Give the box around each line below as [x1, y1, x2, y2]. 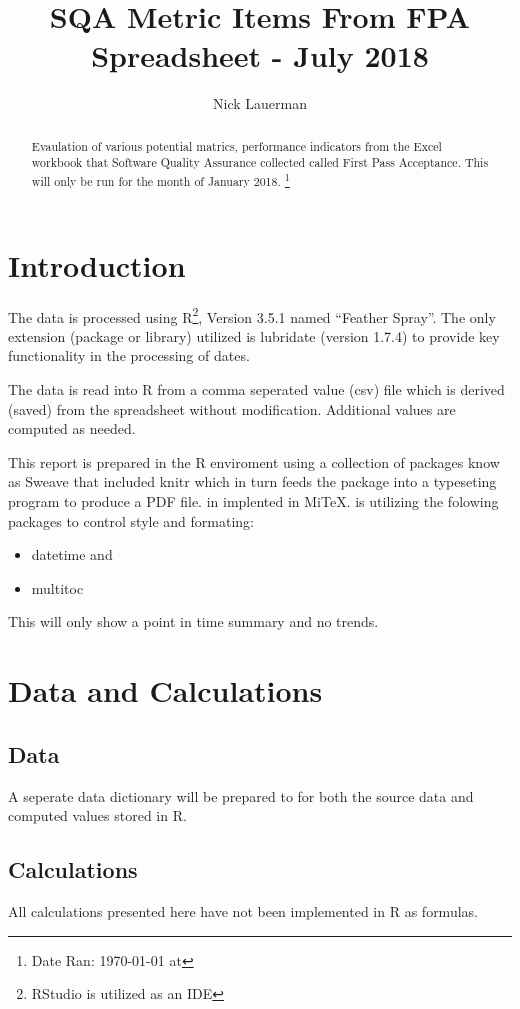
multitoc [31, 577, 84, 598]
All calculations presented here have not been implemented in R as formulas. [8, 900, 478, 921]
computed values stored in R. [8, 805, 187, 826]
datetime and [31, 544, 113, 565]
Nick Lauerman [213, 93, 307, 114]
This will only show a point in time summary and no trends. [8, 611, 379, 632]
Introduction [8, 244, 186, 285]
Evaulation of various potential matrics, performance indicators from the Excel [31, 137, 442, 154]
